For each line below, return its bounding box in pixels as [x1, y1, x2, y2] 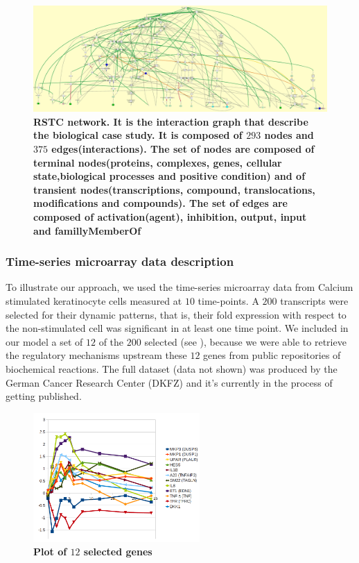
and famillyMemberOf [33, 223, 141, 237]
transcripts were [280, 293, 349, 308]
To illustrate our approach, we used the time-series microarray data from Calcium [6, 280, 353, 294]
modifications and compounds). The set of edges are [33, 196, 288, 210]
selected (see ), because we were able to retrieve [144, 334, 347, 348]
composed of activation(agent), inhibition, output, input [33, 209, 307, 224]
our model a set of [6, 334, 83, 348]
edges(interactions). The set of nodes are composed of [51, 141, 315, 156]
